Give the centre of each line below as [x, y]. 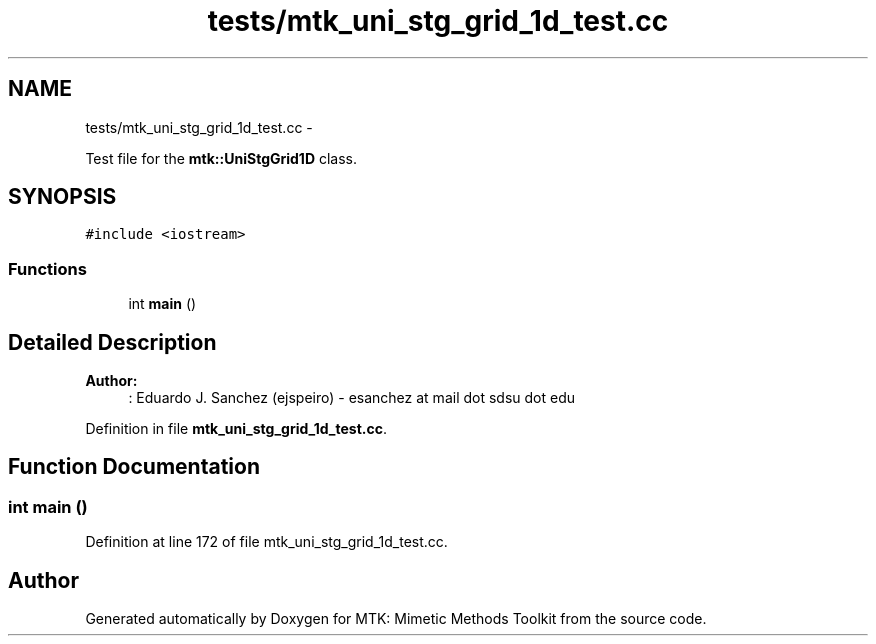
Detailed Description [112, 342]
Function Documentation [134, 467]
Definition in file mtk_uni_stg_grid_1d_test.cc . [236, 429]
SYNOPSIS [62, 197]
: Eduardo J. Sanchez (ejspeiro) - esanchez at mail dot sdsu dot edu [352, 398]
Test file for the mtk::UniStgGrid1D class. [221, 158]
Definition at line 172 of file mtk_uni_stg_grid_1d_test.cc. [266, 542]
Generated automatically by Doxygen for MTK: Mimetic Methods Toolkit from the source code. [396, 619]
